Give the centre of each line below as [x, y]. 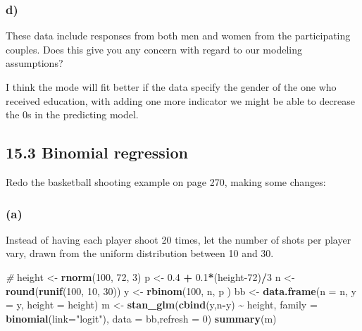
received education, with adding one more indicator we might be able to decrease [181, 100]
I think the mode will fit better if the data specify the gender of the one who [171, 87]
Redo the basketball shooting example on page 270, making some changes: [166, 181]
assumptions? [35, 63]
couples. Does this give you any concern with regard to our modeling [154, 49]
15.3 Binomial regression [97, 152]
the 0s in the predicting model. [72, 114]
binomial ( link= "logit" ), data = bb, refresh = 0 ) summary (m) [141, 318]
